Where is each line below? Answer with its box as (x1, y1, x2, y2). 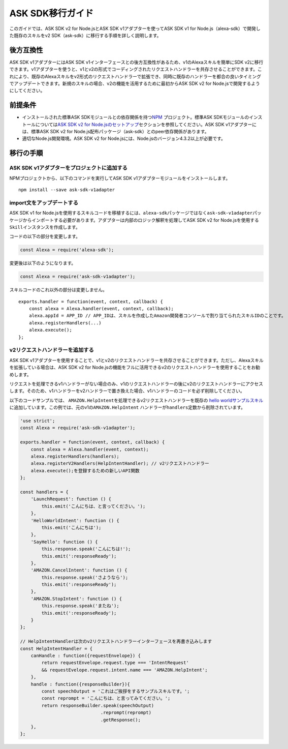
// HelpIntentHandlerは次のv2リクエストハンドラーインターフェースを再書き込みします (20, 639, 212, 644)
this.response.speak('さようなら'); (41, 575, 129, 580)
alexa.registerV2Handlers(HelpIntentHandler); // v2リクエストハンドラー (30, 461, 209, 466)
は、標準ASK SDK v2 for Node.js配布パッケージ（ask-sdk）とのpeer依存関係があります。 (22, 129, 209, 135)
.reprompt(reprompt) (100, 710, 152, 715)
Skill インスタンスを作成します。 (9, 224, 81, 230)
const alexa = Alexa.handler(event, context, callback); (28, 306, 174, 312)
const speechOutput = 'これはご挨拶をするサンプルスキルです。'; (41, 688, 190, 694)
